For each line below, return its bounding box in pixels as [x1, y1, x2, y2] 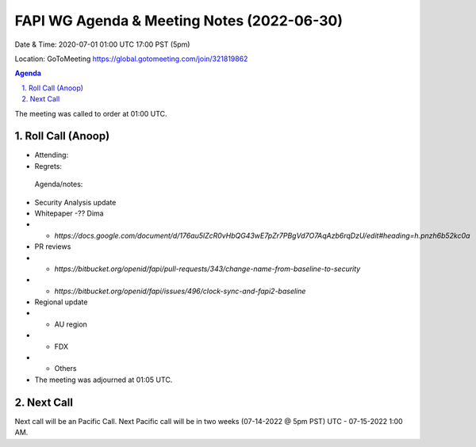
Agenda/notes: [34, 179, 83, 189]
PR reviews [34, 242, 71, 251]
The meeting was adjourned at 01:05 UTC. [34, 375, 173, 384]
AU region [54, 319, 87, 329]
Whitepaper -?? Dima [34, 208, 104, 218]
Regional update [34, 297, 88, 307]
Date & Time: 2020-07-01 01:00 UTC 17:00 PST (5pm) [14, 40, 190, 49]
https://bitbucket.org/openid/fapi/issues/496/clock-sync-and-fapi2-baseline [54, 286, 306, 296]
